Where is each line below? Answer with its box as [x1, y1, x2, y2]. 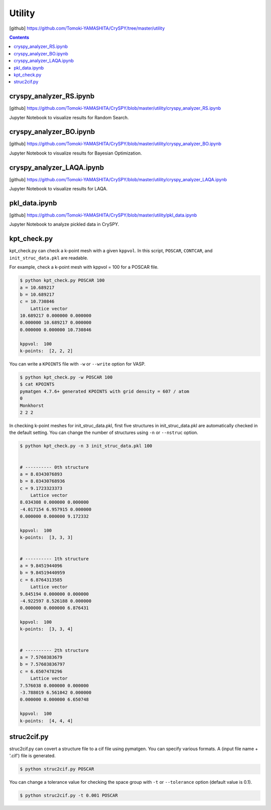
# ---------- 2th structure [20, 647, 89, 653]
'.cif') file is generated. [9, 753, 56, 759]
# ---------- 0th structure [20, 464, 89, 470]
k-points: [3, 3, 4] [20, 626, 73, 632]
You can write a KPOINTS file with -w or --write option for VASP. [9, 361, 146, 367]
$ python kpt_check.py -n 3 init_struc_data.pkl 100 [20, 443, 153, 449]
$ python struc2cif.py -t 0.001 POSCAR [20, 793, 118, 798]
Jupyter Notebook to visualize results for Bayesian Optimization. [9, 150, 143, 156]
